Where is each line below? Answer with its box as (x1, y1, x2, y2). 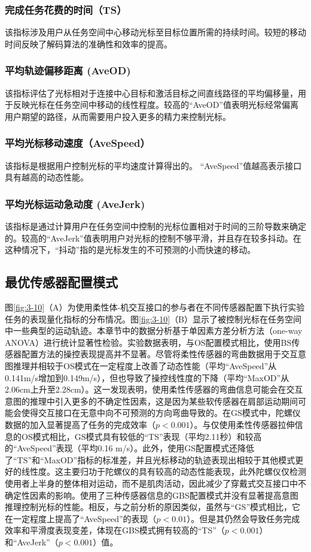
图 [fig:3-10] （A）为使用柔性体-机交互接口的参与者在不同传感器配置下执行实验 (5, 301, 305, 313)
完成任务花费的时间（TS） (5, 2, 127, 17)
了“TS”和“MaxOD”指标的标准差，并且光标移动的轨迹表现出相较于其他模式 (5, 453, 295, 466)
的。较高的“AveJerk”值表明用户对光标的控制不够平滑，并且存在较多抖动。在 (5, 231, 301, 244)
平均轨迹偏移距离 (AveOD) (5, 63, 131, 78)
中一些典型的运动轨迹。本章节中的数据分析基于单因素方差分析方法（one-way (5, 324, 303, 337)
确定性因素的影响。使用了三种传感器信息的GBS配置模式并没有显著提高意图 (5, 488, 298, 501)
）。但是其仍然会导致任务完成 (187, 512, 300, 524)
